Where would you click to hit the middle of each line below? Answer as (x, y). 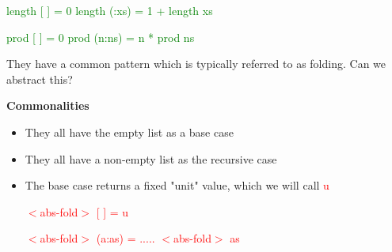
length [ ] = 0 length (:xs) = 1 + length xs (110, 10)
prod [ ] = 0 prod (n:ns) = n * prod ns (101, 37)
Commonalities (48, 105)
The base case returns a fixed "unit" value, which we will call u (177, 185)
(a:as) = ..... (126, 238)
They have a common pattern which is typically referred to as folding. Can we (196, 64)
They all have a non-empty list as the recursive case (151, 158)
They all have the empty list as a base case (129, 132)
